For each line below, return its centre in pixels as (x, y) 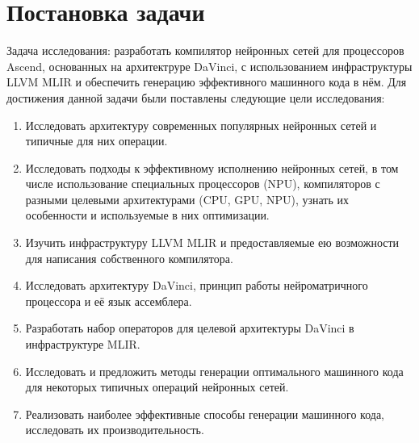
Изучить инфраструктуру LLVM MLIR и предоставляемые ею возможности (212, 242)
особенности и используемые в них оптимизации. (147, 215)
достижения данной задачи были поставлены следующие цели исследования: (196, 97)
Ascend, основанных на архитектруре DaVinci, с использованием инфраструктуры (209, 66)
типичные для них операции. (96, 141)
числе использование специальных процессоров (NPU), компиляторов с (203, 184)
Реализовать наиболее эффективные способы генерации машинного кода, (205, 414)
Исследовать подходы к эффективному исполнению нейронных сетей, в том (212, 167)
